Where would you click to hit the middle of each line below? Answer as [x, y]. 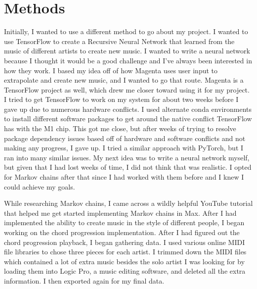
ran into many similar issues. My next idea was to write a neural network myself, [127, 157]
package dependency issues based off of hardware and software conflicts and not [125, 138]
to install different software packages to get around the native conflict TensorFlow [128, 119]
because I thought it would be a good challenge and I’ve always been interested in [128, 60]
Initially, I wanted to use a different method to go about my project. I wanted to [126, 31]
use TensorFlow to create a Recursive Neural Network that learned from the [119, 41]
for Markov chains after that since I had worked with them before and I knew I [124, 177]
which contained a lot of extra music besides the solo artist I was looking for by [125, 261]
